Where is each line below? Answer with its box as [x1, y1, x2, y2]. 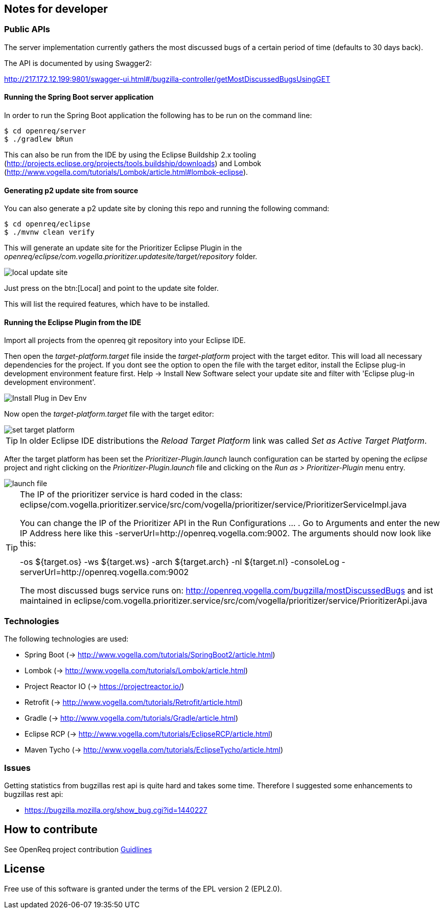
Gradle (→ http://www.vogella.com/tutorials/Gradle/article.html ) [25, 714, 239, 723]
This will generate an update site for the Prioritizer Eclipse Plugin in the [4, 243, 242, 253]
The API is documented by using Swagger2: [4, 58, 152, 67]
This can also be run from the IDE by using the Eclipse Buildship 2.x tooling [4, 150, 256, 159]
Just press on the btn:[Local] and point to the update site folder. [4, 284, 219, 293]
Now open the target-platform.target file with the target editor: [4, 409, 214, 419]
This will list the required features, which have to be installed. [4, 300, 210, 309]
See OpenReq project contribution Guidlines [4, 844, 152, 854]
